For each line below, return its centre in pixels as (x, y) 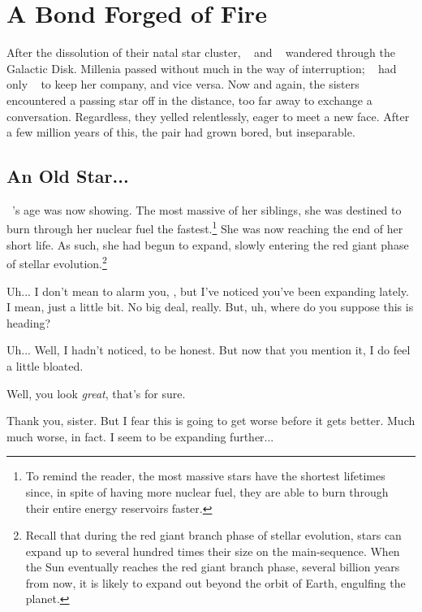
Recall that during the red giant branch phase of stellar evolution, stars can (213, 535)
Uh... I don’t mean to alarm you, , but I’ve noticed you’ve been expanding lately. (208, 291)
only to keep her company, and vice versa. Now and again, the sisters (183, 84)
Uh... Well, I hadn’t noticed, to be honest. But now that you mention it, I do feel (209, 350)
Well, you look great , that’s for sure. (96, 393)
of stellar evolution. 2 (57, 262)
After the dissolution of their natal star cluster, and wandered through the (201, 52)
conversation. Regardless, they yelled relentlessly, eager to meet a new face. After (208, 116)
